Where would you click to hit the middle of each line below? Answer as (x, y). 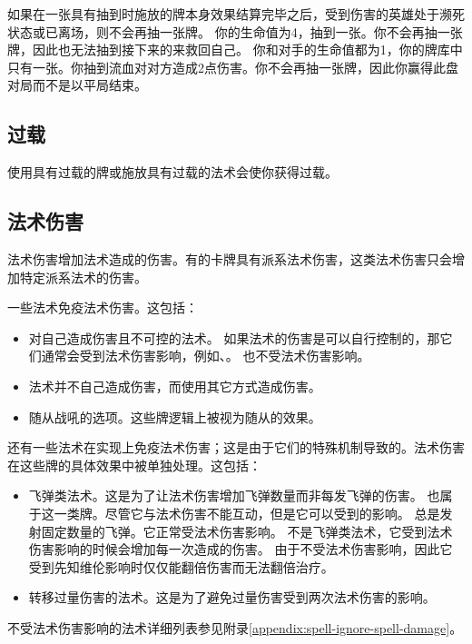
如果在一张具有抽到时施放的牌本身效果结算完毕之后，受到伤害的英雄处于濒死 (236, 14)
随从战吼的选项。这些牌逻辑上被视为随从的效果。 (175, 416)
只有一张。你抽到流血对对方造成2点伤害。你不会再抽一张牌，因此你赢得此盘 (233, 67)
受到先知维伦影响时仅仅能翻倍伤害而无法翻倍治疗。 (181, 566)
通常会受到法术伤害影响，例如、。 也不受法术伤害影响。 (206, 356)
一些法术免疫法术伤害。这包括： (103, 307)
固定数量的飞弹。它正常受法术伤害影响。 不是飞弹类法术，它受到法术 (247, 531)
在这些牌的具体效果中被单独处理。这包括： (134, 465)
